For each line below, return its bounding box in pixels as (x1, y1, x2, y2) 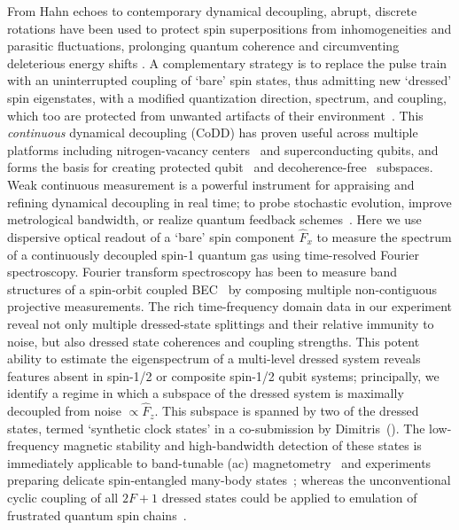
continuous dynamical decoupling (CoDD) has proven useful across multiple (7, 123, 418, 142)
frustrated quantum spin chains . (7, 505, 187, 524)
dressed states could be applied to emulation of (161, 488, 417, 507)
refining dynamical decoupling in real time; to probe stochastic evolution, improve (7, 192, 452, 211)
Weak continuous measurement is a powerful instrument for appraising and (7, 175, 415, 193)
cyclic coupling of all (7, 488, 119, 507)
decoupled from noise (7, 401, 121, 420)
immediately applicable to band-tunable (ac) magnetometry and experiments (7, 453, 432, 472)
